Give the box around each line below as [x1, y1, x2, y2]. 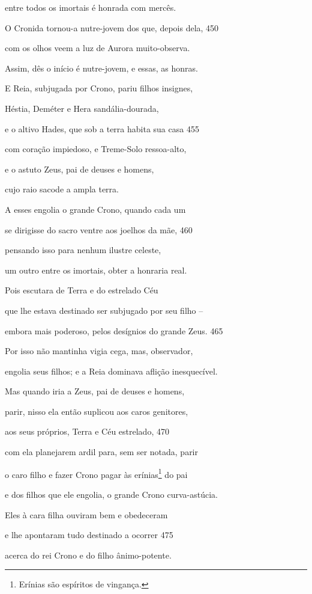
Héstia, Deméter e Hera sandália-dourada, [5, 102, 159, 114]
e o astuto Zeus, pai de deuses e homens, [5, 162, 154, 175]
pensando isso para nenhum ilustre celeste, [5, 243, 161, 256]
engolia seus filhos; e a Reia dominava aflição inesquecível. [5, 364, 218, 377]
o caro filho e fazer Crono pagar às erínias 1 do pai [5, 466, 188, 480]
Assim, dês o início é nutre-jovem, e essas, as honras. [5, 61, 198, 74]
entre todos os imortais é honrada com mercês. [5, 1, 176, 13]
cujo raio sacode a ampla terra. [5, 183, 119, 195]
